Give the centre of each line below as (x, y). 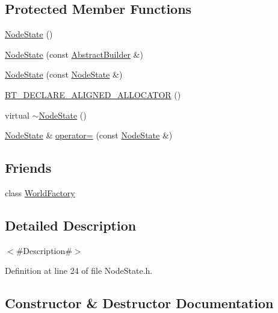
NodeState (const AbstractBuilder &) (74, 54)
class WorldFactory (40, 192)
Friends (28, 168)
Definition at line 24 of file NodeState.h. (79, 271)
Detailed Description (71, 225)
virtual (17, 115)
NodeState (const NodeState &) (64, 74)
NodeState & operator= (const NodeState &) (89, 135)
